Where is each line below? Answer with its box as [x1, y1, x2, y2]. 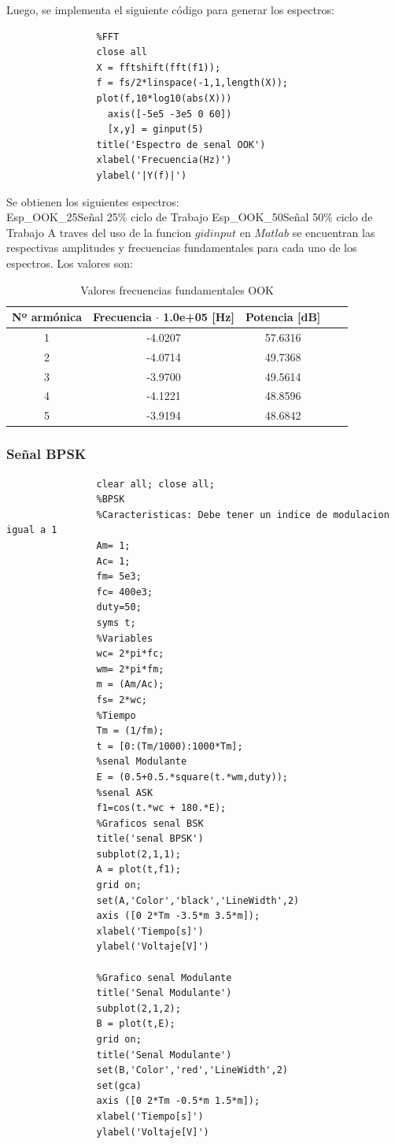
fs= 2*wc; [96, 694, 147, 705]
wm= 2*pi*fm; [96, 663, 164, 675]
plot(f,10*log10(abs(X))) [96, 92, 232, 104]
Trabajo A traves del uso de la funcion [6, 224, 192, 240]
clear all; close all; [96, 478, 215, 490]
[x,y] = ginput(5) [107, 124, 204, 135]
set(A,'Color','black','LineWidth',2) [96, 894, 300, 906]
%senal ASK [96, 787, 153, 798]
